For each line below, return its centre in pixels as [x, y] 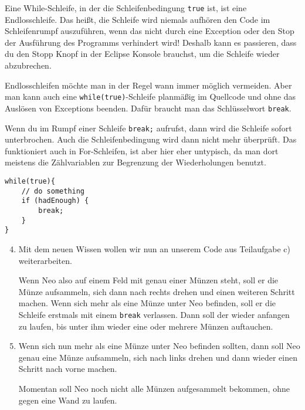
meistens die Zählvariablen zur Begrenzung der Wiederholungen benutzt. [135, 162]
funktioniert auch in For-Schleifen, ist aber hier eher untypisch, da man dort [142, 150]
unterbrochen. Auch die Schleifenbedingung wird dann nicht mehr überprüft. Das [151, 139]
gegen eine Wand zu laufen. [68, 400]
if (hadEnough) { [55, 201]
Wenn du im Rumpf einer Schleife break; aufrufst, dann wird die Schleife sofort [148, 128]
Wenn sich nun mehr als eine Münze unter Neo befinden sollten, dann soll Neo [159, 346]
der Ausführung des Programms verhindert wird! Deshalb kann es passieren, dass [151, 42]
